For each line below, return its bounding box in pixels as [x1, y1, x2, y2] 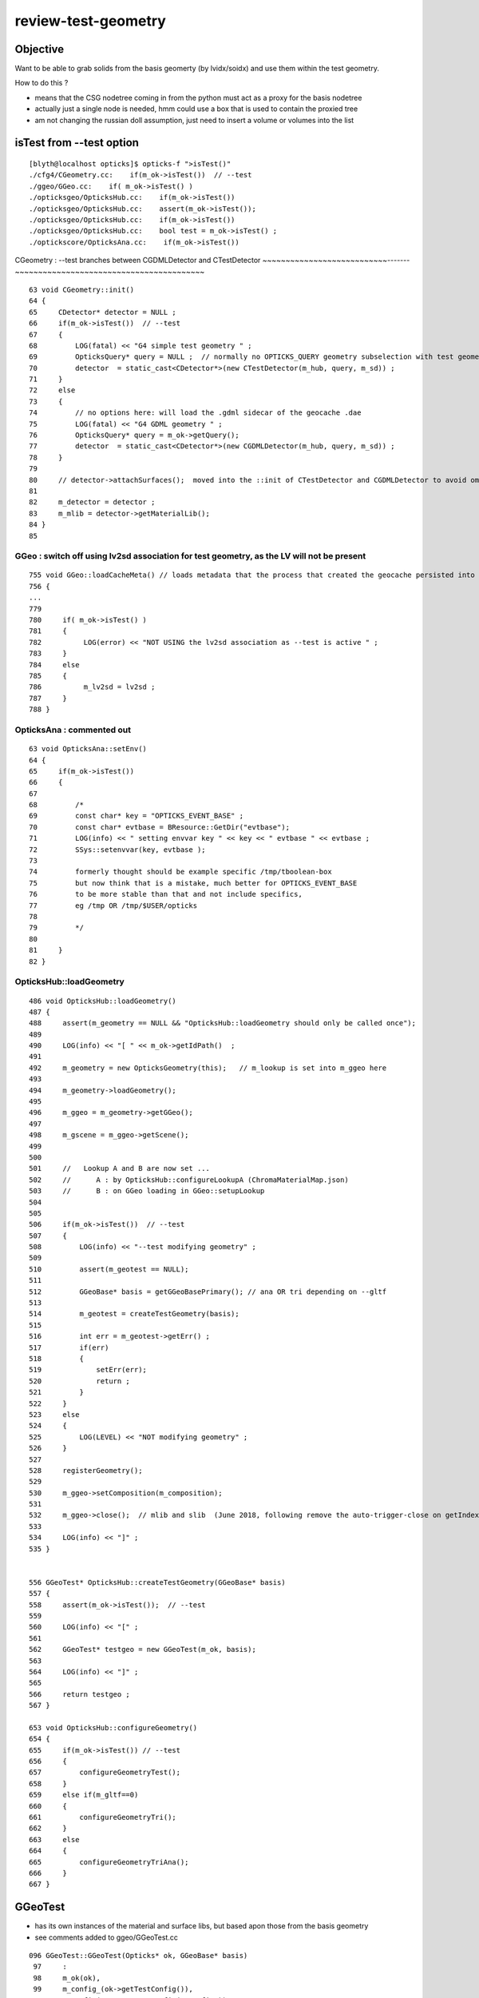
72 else [29, 386, 76, 395]
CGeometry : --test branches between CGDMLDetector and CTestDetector [14, 256, 261, 265]
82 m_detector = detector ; [29, 498, 156, 507]
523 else [29, 1410, 80, 1419]
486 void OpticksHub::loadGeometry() [29, 996, 177, 1005]
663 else [29, 1835, 80, 1844]
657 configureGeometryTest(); [29, 1768, 181, 1777]
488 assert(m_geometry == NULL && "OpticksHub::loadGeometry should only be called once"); [29, 1019, 417, 1028]
